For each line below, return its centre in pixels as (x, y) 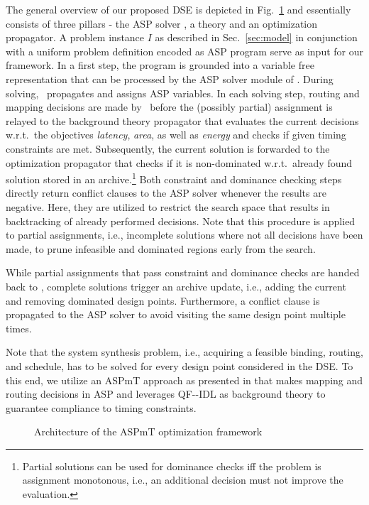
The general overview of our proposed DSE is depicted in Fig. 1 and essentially (178, 9)
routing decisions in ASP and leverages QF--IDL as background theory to (166, 394)
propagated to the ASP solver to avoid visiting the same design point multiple (176, 314)
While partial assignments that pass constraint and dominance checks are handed (183, 272)
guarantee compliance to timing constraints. (101, 407)
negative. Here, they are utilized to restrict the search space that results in (168, 206)
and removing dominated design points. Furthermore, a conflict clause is (163, 300)
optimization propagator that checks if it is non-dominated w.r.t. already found (179, 162)
